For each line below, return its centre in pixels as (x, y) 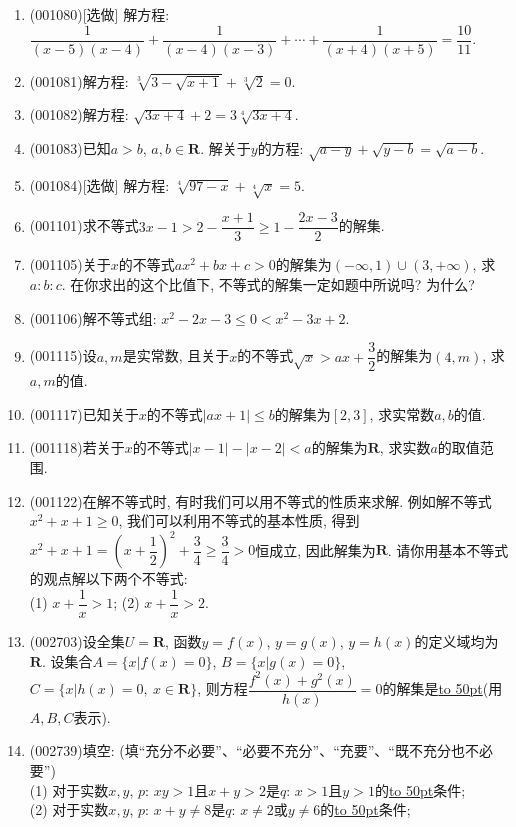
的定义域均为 (456, 641)
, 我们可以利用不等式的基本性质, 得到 (239, 520)
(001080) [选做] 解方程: (99, 14)
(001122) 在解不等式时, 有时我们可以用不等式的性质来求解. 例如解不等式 (260, 500)
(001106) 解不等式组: (93, 317)
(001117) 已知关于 (84, 413)
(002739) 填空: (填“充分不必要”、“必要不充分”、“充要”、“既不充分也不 (254, 750)
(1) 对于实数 (69, 789)
